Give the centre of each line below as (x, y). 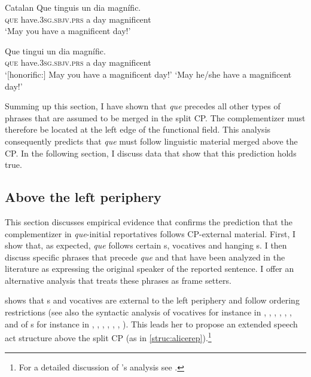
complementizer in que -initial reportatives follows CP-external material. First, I (150, 233)
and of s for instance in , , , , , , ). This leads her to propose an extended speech (151, 324)
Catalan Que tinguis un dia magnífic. (73, 7)
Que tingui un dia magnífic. (55, 50)
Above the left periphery (83, 197)
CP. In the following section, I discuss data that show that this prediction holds (151, 153)
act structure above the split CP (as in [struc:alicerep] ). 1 (108, 337)
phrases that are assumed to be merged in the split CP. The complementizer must (155, 117)
